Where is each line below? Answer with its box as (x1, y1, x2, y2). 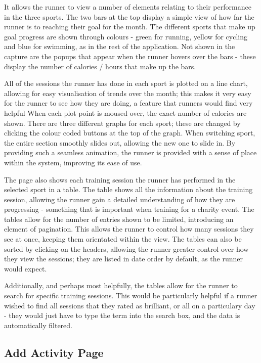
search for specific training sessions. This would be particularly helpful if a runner (4, 290, 257, 301)
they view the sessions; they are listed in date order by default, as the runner (4, 253, 243, 264)
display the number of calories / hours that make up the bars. (4, 61, 196, 71)
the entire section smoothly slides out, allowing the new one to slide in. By (4, 137, 236, 148)
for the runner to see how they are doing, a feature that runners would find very (4, 98, 253, 108)
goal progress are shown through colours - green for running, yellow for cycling (4, 31, 247, 41)
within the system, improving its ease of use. (4, 157, 142, 167)
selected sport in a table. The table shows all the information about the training (4, 184, 253, 195)
